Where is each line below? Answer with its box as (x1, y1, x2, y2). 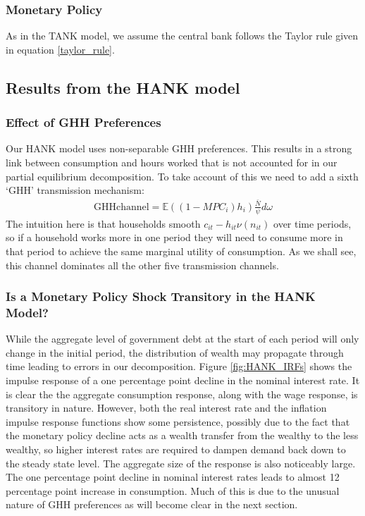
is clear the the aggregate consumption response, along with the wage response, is (6, 386, 358, 401)
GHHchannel (94, 202, 149, 212)
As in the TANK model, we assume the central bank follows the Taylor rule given (6, 28, 359, 43)
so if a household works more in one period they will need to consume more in (6, 230, 343, 245)
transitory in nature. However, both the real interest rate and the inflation (6, 400, 327, 415)
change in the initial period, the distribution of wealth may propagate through (6, 345, 344, 360)
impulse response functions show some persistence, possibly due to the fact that (6, 414, 350, 429)
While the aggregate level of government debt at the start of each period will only (6, 331, 359, 346)
